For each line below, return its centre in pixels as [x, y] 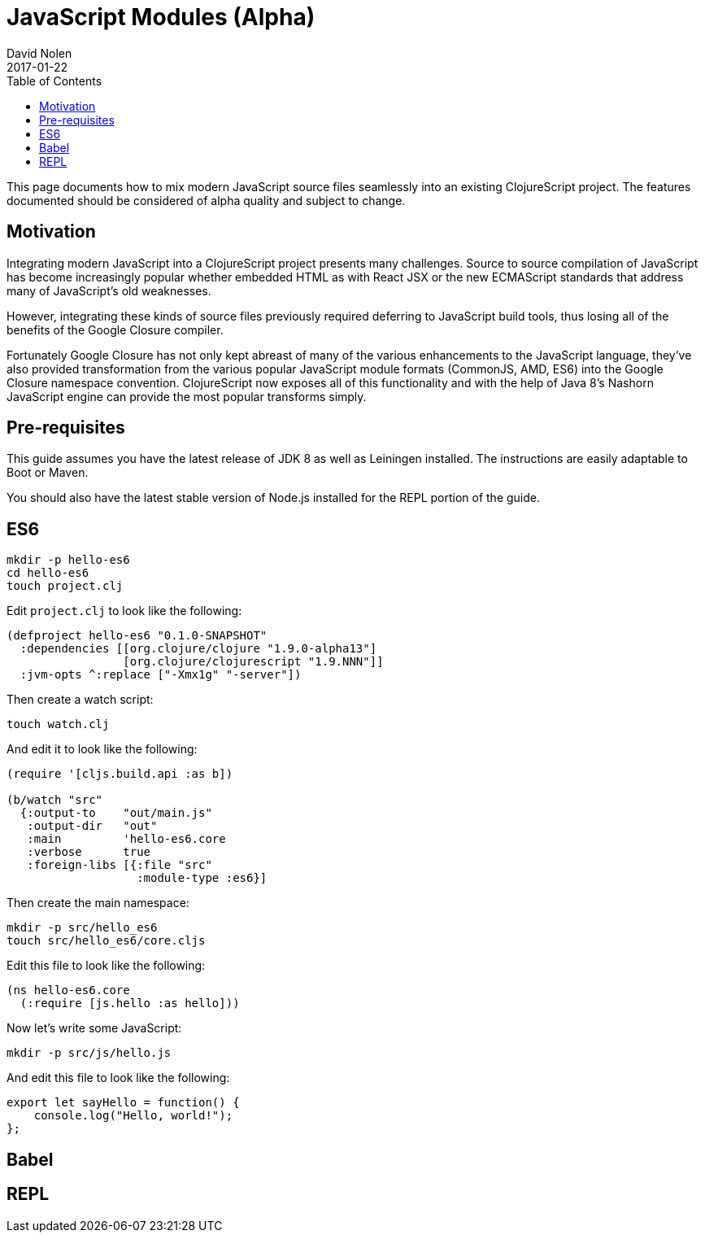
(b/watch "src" [55, 800]
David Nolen [39, 53]
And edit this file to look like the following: [118, 1078]
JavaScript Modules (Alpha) [161, 17]
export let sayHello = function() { [123, 1103]
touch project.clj [65, 586]
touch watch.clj [58, 724]
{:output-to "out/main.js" [116, 813]
